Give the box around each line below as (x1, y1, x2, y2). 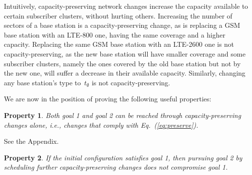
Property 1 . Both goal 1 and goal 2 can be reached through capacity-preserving (4, 110, 241, 120)
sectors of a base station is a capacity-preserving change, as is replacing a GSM (4, 20, 240, 30)
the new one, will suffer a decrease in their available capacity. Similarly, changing (4, 68, 246, 78)
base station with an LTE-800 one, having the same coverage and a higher (4, 29, 226, 39)
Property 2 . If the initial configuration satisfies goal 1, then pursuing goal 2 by (4, 152, 242, 162)
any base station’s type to (4, 77, 81, 87)
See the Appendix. (4, 136, 59, 146)
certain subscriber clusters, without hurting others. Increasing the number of (4, 10, 233, 20)
